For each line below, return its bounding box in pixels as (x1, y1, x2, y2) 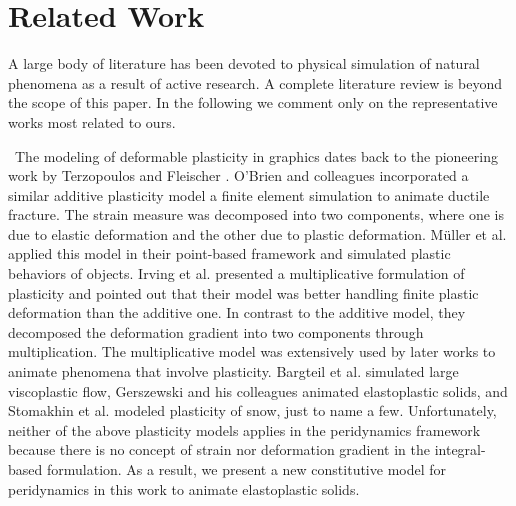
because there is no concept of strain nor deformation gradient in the (8, 439, 430, 460)
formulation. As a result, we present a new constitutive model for (46, 459, 447, 479)
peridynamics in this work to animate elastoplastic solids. (8, 478, 360, 499)
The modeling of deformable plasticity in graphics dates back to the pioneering (14, 145, 498, 166)
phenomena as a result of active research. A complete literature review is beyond (8, 72, 502, 93)
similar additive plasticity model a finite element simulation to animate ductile (8, 184, 490, 205)
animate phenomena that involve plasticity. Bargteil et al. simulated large (8, 361, 459, 382)
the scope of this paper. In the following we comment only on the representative (8, 92, 498, 113)
